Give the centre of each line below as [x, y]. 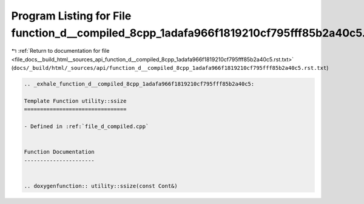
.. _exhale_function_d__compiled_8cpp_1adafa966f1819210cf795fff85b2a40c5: [139, 84]
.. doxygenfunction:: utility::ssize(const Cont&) [101, 186]
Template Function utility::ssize [75, 101]
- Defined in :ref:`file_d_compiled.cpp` [86, 127]
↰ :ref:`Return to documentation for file [60, 51]
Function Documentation [59, 152]
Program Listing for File [71, 16]
